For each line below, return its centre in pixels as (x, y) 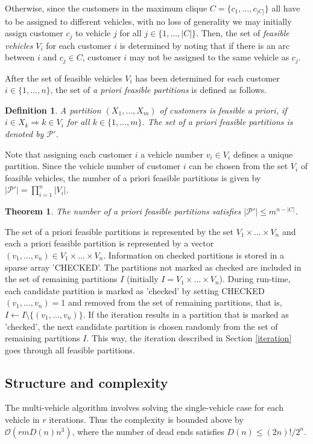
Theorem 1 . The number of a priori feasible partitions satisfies (123, 211)
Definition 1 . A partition (53, 110)
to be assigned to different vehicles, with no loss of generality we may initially (148, 21)
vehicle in (22, 420)
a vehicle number (172, 154)
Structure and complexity (87, 382)
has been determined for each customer (207, 78)
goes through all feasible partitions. (70, 349)
